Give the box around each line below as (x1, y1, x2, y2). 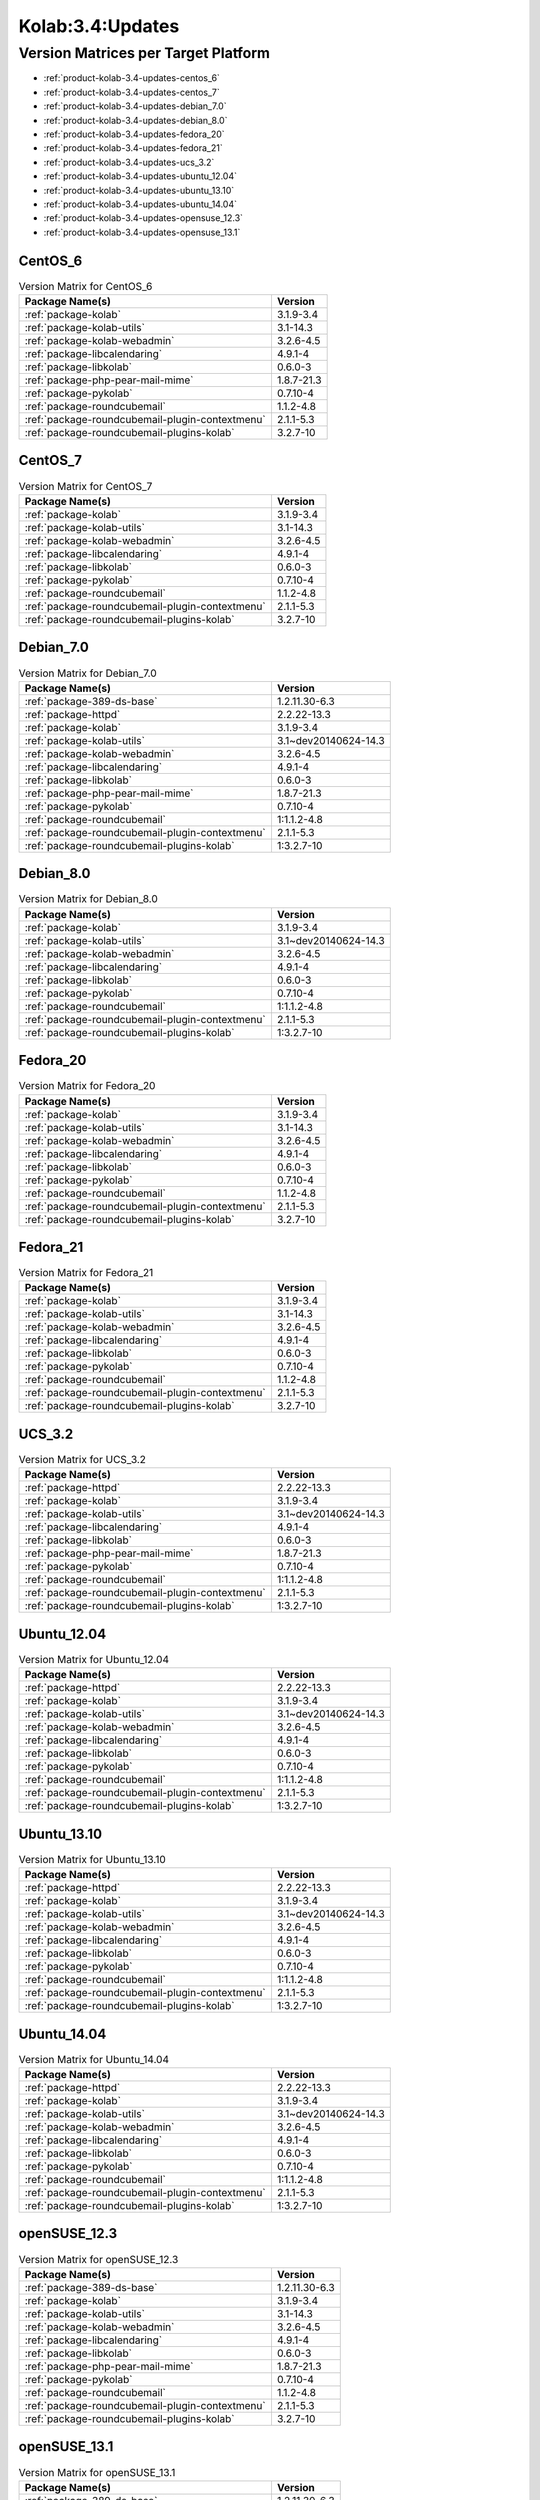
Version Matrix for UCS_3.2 (18, 1453, 147, 1467)
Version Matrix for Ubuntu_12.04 (18, 1653, 170, 1667)
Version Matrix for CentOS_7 (18, 479, 153, 493)
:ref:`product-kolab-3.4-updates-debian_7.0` (43, 100, 227, 112)
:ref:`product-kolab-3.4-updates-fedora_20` (43, 128, 225, 140)
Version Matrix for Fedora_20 (18, 1079, 156, 1093)
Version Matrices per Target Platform (18, 44, 270, 62)
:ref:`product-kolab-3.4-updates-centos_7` (43, 86, 220, 98)
